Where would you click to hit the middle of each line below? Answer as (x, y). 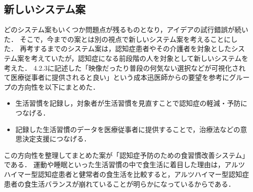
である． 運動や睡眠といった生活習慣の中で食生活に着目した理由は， (114, 164)
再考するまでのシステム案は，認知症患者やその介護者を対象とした (126, 48)
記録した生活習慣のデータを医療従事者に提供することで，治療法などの (128, 129)
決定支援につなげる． (56, 139)
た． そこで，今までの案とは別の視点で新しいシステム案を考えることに (117, 39)
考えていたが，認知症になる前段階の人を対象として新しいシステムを (140, 58)
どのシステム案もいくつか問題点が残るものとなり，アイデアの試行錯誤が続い (126, 29)
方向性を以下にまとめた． (58, 86)
